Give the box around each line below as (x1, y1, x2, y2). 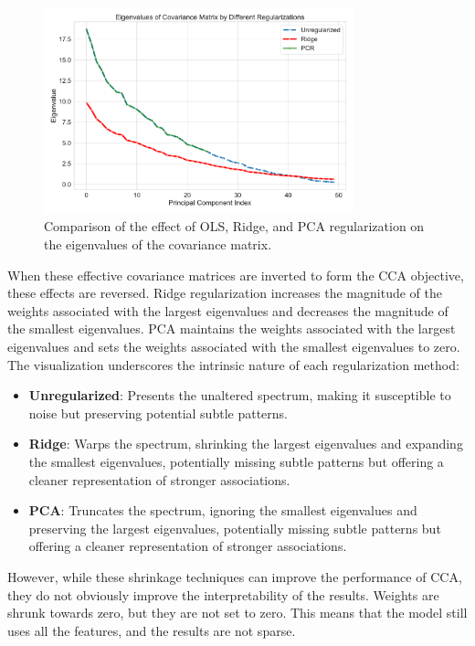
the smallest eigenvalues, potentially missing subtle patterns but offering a (28, 452, 444, 471)
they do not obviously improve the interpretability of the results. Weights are (7, 585, 439, 604)
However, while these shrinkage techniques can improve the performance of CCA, (7, 567, 462, 586)
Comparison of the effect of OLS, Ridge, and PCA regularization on (44, 217, 425, 236)
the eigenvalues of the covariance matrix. (44, 235, 272, 254)
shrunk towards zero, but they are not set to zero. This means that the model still (7, 603, 468, 622)
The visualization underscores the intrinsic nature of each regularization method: (7, 355, 459, 374)
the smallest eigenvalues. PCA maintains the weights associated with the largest (7, 319, 456, 338)
